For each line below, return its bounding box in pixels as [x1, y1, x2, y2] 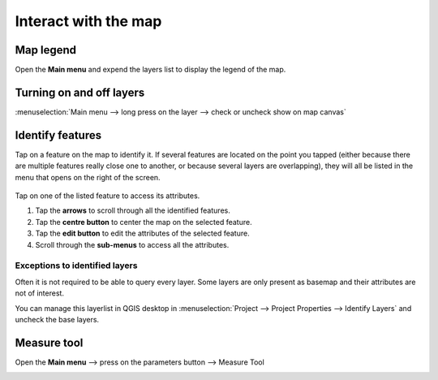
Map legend [15, 43, 77, 57]
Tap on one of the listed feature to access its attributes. [15, 191, 200, 201]
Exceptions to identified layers [15, 260, 138, 271]
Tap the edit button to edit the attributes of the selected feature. [35, 228, 251, 239]
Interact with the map [15, 12, 162, 30]
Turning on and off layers [15, 85, 145, 99]
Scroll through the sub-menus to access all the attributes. [35, 240, 230, 249]
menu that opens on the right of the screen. [15, 172, 161, 182]
